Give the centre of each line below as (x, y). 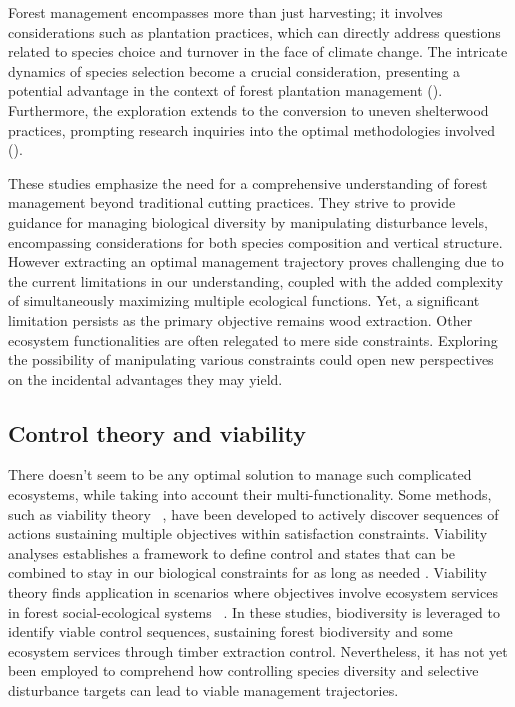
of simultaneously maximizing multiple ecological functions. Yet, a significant (244, 300)
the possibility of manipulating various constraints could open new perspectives (251, 359)
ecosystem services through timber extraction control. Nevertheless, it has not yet (258, 650)
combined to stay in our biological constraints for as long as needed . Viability (247, 572)
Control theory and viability (157, 432)
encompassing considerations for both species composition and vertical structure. (255, 241)
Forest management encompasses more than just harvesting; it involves (225, 12)
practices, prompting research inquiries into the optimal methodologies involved (252, 129)
